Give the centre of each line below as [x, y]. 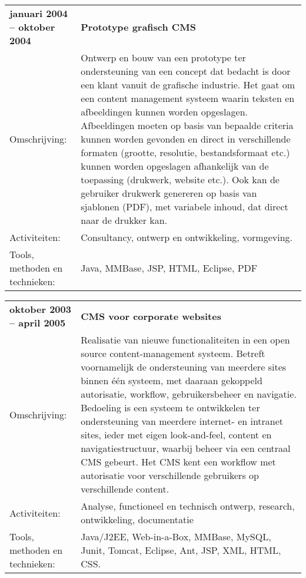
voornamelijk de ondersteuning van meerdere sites [184, 367]
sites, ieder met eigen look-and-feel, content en [176, 435]
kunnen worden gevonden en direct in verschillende [186, 139]
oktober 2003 [40, 309]
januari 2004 [39, 13]
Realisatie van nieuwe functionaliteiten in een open [185, 340]
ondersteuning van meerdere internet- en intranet [182, 421]
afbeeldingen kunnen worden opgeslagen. [164, 112]
